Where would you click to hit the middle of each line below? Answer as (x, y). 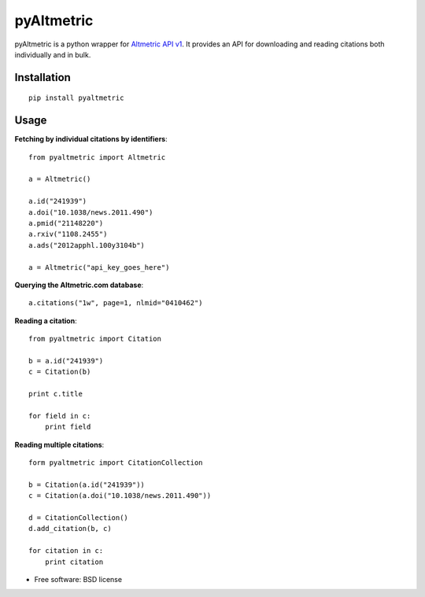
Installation (42, 77)
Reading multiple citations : (59, 444)
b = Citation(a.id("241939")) (87, 485)
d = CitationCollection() (79, 518)
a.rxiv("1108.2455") (68, 234)
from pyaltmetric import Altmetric (97, 157)
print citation (74, 562)
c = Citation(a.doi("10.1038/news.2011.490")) (120, 496)
